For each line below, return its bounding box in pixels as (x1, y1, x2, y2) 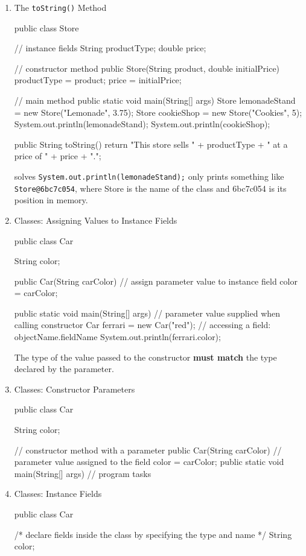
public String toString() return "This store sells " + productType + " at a (14, 137, 288, 150)
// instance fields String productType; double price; (14, 42, 206, 54)
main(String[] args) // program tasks (14, 467, 151, 479)
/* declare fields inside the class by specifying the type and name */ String (14, 528, 292, 540)
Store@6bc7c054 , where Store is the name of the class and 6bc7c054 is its (14, 182, 287, 194)
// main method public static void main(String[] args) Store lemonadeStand (14, 94, 296, 107)
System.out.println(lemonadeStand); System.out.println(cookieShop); (14, 118, 270, 130)
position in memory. (14, 194, 88, 206)
